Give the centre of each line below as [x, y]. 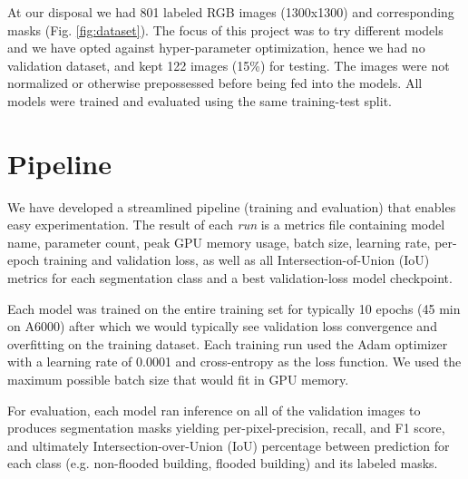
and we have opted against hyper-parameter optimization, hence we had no [216, 48]
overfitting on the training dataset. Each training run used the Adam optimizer [228, 343]
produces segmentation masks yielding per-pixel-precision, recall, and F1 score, [226, 428]
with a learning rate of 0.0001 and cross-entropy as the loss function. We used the [234, 362]
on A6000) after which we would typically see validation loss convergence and [222, 326]
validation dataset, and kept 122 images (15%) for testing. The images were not [229, 65]
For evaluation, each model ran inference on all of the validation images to [214, 410]
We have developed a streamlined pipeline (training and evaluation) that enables [232, 206]
